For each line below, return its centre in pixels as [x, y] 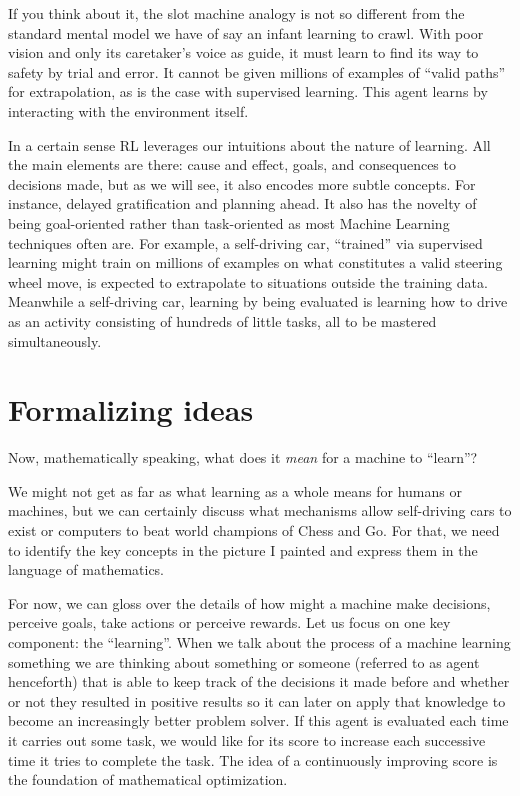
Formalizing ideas [131, 409]
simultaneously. [55, 340]
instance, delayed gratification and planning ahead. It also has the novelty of [242, 203]
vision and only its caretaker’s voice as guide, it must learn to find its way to [243, 52]
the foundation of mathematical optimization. [148, 779]
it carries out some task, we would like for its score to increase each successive [247, 739]
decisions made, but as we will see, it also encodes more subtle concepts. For [242, 183]
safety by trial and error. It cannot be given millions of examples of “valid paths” [257, 71]
